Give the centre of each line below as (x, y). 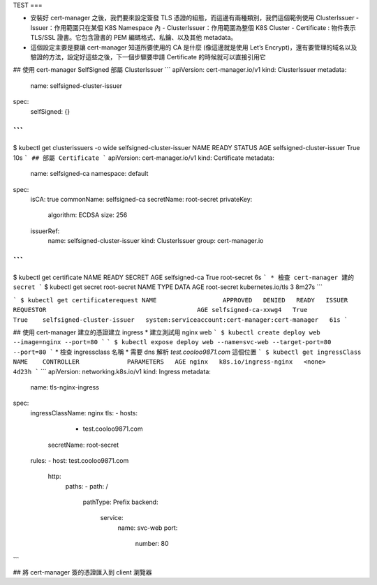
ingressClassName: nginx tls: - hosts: (84, 413)
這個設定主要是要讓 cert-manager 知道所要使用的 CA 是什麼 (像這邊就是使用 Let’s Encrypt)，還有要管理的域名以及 (194, 47)
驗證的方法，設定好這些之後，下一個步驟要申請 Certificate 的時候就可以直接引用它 (148, 57)
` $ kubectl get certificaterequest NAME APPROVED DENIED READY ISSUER (180, 300)
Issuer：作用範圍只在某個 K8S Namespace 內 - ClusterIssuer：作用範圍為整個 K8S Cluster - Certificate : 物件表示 (193, 27)
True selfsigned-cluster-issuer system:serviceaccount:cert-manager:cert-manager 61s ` (180, 320)
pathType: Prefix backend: (120, 502)
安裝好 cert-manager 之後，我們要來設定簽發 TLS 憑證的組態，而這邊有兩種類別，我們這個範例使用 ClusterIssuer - (195, 18)
